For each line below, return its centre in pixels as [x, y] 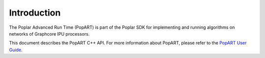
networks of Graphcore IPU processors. [49, 34]
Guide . [16, 50]
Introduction [35, 13]
